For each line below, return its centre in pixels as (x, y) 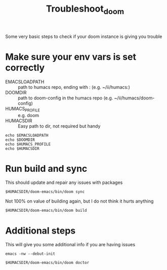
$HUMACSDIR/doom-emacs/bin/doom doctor (47, 263)
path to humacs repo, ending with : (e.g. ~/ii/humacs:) (74, 87)
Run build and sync (46, 168)
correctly (25, 68)
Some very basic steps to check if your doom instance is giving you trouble (84, 36)
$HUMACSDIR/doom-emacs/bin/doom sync (45, 192)
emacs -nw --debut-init (30, 254)
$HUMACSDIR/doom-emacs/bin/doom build (46, 211)
